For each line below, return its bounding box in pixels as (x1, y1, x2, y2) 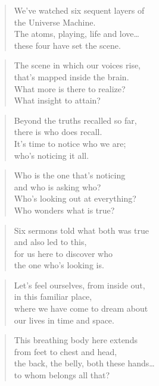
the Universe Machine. (14, 15, 96, 28)
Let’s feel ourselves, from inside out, (14, 278, 145, 291)
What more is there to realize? (14, 82, 126, 95)
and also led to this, (14, 236, 87, 248)
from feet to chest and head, (14, 345, 117, 357)
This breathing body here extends (14, 334, 138, 346)
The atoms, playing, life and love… (14, 27, 139, 40)
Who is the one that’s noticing (14, 169, 126, 181)
